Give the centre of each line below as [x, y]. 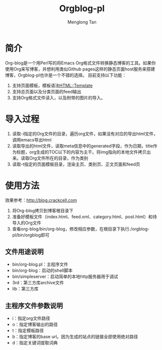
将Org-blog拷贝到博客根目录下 [43, 210]
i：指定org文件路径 [31, 318]
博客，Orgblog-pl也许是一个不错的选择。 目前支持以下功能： [66, 75]
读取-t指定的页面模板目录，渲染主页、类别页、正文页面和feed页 [76, 164]
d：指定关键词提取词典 [35, 343]
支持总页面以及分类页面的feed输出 [47, 91]
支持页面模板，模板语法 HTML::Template [52, 85]
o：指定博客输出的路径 [35, 325]
